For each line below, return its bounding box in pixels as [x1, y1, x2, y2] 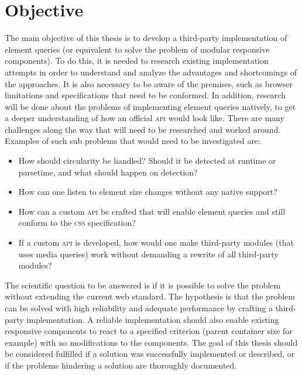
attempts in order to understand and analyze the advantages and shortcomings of [5, 66, 297, 78]
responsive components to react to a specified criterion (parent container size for [5, 325, 293, 337]
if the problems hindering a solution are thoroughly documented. [5, 359, 237, 371]
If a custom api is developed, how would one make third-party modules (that [18, 236, 294, 249]
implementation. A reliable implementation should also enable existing [26, 313, 279, 325]
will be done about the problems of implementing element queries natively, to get [5, 100, 296, 112]
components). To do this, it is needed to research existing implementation [5, 54, 269, 67]
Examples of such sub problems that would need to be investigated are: [5, 135, 260, 147]
